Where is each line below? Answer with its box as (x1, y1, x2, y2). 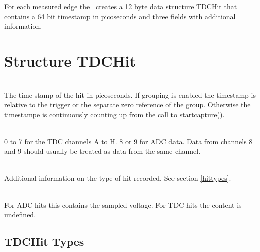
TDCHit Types (4, 234, 84, 249)
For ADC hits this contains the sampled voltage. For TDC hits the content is (4, 199, 242, 210)
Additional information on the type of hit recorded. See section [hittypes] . (4, 172, 231, 183)
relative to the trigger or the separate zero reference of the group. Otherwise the (4, 99, 251, 110)
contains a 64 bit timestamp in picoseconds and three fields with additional (4, 11, 236, 21)
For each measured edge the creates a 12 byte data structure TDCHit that (4, 1, 237, 11)
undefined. (4, 209, 36, 220)
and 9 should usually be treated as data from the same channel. (4, 146, 201, 156)
